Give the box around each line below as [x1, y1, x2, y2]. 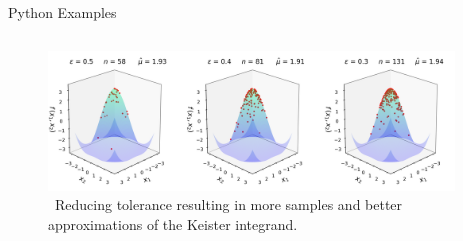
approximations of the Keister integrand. [48, 213, 298, 234]
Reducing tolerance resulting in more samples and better [54, 194, 403, 215]
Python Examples [8, 2, 117, 22]
